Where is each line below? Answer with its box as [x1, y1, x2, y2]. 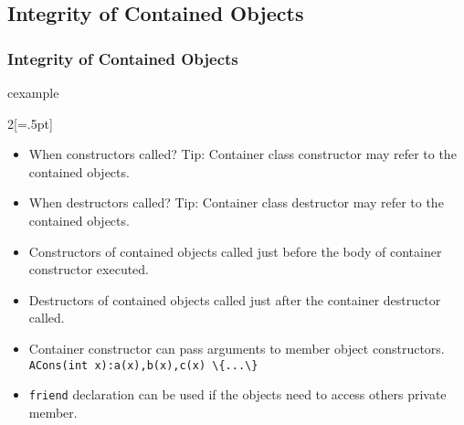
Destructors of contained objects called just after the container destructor [28, 290, 441, 309]
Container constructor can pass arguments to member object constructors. [28, 338, 445, 357]
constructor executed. [28, 260, 150, 279]
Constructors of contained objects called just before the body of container [28, 241, 442, 260]
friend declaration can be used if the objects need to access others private [28, 385, 447, 404]
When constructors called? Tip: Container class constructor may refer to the [28, 144, 457, 164]
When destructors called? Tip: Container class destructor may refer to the [28, 193, 444, 212]
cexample [7, 83, 59, 101]
